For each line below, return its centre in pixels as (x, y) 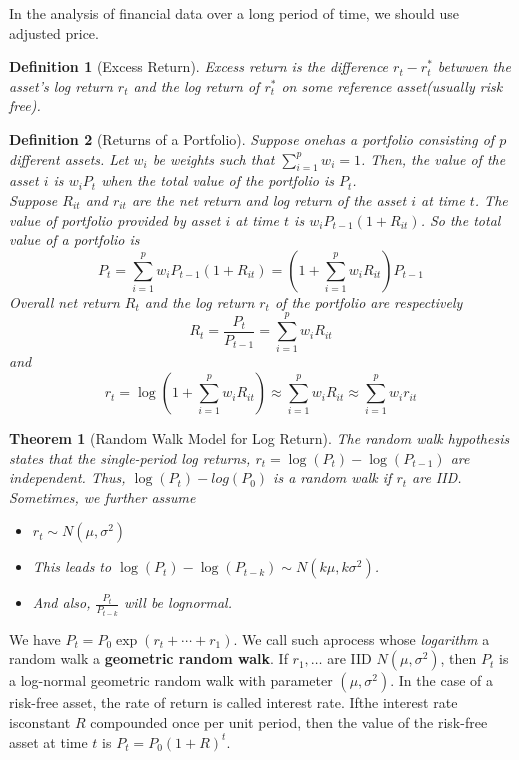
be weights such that (213, 158)
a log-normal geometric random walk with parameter (171, 680)
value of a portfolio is (74, 239)
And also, (61, 602)
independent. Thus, (67, 477)
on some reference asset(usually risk (392, 85)
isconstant (40, 722)
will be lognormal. (178, 602)
